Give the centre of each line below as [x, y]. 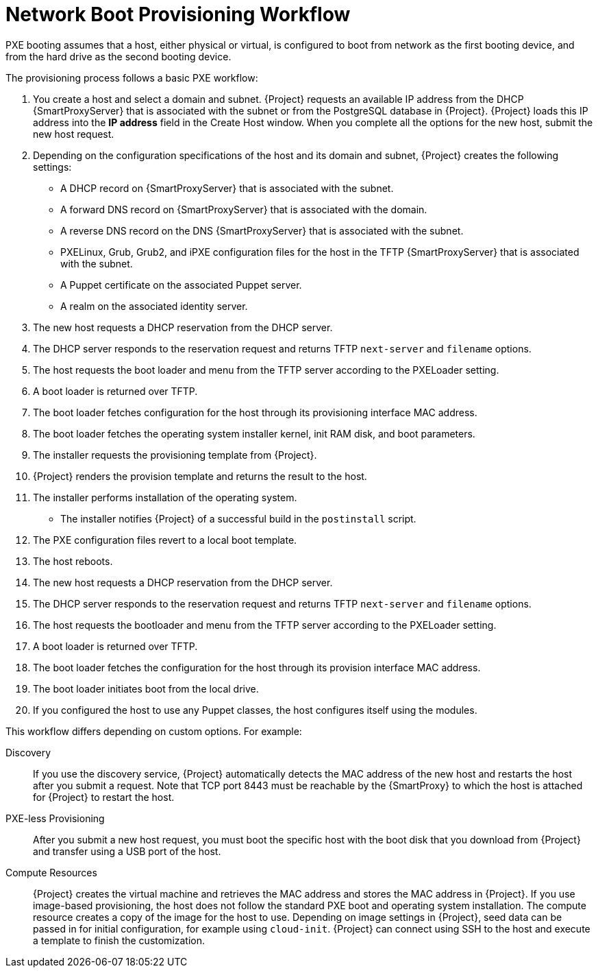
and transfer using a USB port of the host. [127, 851]
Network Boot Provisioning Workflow [178, 14]
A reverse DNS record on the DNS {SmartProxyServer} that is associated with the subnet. [262, 230]
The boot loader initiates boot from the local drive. [146, 688]
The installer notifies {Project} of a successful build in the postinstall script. [238, 518]
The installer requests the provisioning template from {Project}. [175, 455]
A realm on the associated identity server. [154, 306]
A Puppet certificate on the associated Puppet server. [181, 285]
